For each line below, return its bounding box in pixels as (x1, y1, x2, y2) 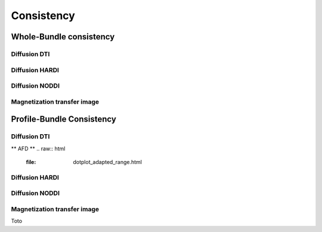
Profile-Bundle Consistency (11, 114, 116, 125)
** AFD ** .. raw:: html (11, 145, 66, 152)
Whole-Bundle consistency (11, 32, 115, 42)
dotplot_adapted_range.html (73, 158, 143, 165)
